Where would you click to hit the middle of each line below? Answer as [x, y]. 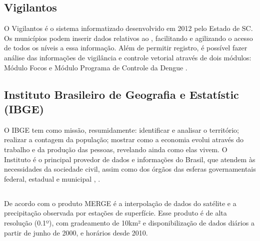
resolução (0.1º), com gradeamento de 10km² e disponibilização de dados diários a [129, 222]
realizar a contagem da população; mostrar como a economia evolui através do [124, 139]
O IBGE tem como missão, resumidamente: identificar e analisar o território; [122, 129]
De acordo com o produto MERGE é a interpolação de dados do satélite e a [120, 203]
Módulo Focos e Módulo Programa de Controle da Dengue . [96, 67]
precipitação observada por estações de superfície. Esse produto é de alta [115, 213]
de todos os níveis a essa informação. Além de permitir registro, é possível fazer [126, 48]
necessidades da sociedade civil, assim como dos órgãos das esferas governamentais [130, 169]
